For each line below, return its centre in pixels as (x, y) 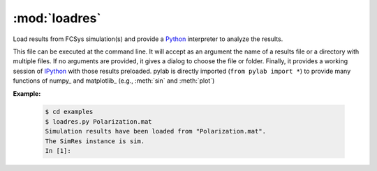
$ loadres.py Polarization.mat (99, 121)
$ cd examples (69, 112)
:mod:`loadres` (57, 18)
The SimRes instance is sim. (95, 141)
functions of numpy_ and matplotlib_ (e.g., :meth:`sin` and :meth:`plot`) (114, 81)
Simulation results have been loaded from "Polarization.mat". (156, 131)
